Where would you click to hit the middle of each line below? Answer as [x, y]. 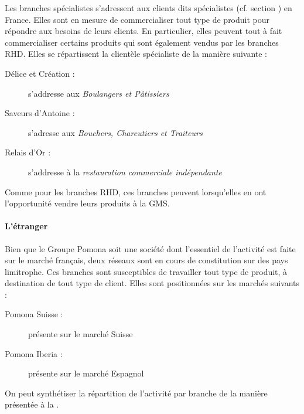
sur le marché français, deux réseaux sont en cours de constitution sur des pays [146, 260]
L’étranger [26, 226]
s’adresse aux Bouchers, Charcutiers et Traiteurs [115, 132]
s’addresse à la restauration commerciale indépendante [125, 172]
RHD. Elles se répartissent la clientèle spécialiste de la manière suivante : [136, 54]
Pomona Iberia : [34, 353]
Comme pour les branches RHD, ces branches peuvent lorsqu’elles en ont [136, 191]
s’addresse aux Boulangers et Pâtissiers [99, 93]
